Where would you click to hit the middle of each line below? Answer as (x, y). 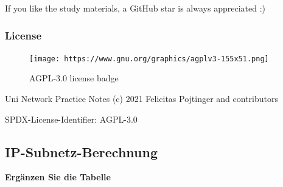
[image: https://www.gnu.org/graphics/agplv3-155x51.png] (149, 59)
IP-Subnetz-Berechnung (82, 151)
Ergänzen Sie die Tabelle (58, 177)
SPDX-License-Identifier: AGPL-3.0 (71, 119)
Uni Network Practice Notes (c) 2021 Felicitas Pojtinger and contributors (142, 99)
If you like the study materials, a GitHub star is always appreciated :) (135, 8)
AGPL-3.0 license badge (74, 78)
